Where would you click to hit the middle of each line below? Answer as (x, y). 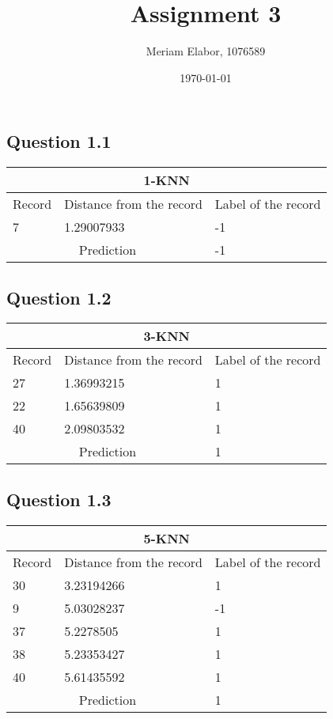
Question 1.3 (59, 499)
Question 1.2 (59, 297)
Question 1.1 (59, 141)
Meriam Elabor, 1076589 (206, 51)
